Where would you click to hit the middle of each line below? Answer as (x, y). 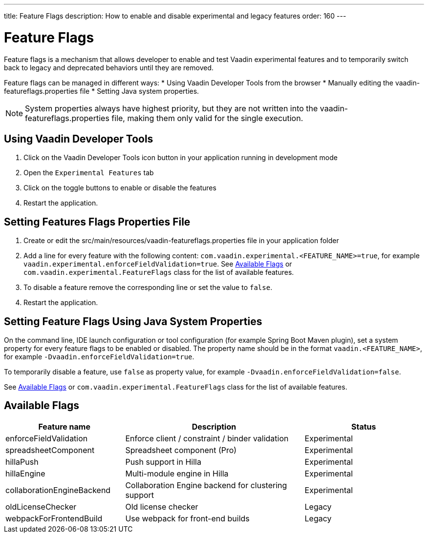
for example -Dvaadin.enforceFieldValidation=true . (99, 357)
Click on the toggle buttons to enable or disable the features (120, 188)
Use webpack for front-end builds (187, 518)
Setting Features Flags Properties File (97, 222)
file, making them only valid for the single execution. (207, 118)
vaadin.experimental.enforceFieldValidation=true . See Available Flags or (158, 264)
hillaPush (22, 462)
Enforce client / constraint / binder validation (207, 438)
